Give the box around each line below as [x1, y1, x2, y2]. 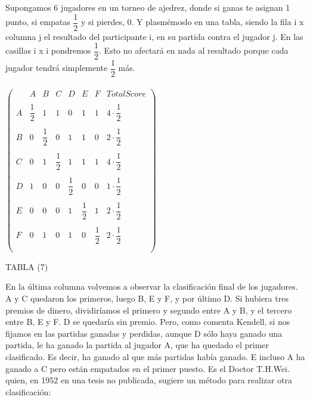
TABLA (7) [5, 260, 48, 272]
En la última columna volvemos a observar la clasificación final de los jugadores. [5, 280, 298, 293]
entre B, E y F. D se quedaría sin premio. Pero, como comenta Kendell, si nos [5, 315, 290, 328]
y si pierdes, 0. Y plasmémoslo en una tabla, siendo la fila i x [80, 15, 304, 28]
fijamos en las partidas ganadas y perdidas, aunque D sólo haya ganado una [5, 327, 283, 339]
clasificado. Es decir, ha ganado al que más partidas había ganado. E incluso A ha [5, 351, 305, 363]
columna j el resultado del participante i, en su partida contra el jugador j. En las [5, 30, 303, 42]
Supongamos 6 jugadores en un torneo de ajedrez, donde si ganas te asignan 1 [5, 1, 290, 13]
